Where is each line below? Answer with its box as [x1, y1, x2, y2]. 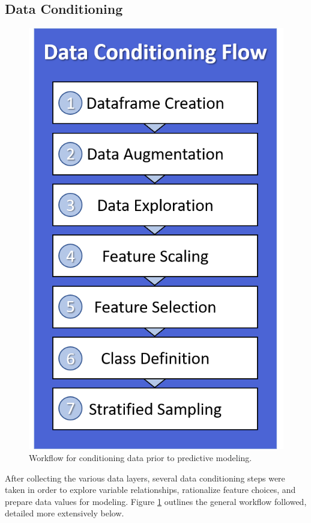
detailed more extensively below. [5, 507, 124, 519]
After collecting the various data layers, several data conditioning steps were [5, 471, 285, 484]
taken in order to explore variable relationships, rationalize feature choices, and [5, 483, 296, 496]
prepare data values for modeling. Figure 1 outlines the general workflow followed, [5, 495, 307, 507]
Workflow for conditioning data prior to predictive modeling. [29, 451, 252, 464]
